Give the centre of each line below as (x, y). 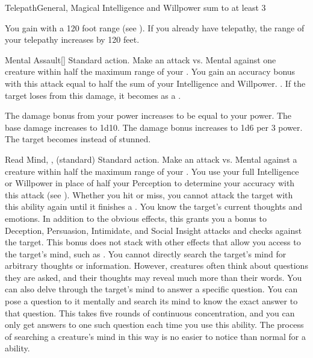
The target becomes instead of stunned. (78, 139)
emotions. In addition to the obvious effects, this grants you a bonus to (136, 218)
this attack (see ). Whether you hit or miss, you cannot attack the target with (149, 194)
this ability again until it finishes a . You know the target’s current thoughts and (154, 206)
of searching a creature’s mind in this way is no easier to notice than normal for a (155, 336)
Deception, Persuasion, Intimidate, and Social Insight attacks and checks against (153, 230)
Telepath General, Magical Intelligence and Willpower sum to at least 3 (135, 7)
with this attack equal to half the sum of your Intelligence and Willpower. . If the (155, 83)
